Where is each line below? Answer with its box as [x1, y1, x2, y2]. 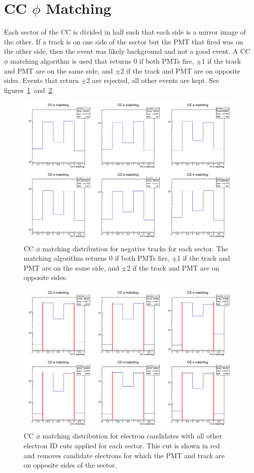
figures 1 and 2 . [4, 84, 54, 95]
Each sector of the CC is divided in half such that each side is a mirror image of [4, 27, 246, 37]
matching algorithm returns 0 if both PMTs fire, [24, 253, 170, 263]
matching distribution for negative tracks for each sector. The [42, 243, 228, 253]
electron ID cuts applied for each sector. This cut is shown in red [24, 440, 220, 451]
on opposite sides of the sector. [24, 460, 117, 470]
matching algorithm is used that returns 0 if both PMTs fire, [10, 55, 194, 66]
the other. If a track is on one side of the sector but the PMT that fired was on [4, 36, 243, 46]
